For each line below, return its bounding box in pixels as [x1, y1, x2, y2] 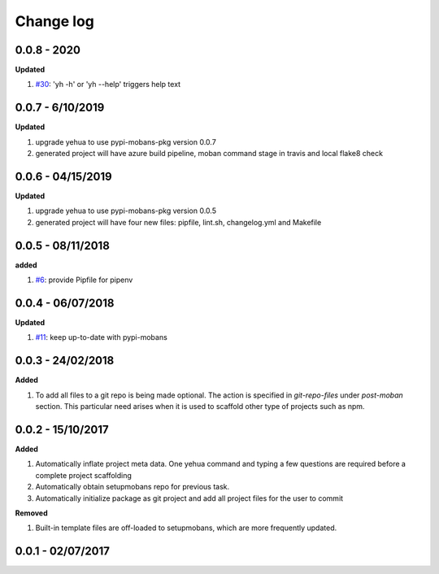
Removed [15, 508, 48, 518]
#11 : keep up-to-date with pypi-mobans [35, 333, 168, 342]
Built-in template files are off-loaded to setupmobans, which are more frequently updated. [35, 523, 337, 533]
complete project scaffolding [35, 470, 132, 480]
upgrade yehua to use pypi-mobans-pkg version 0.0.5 [35, 206, 217, 215]
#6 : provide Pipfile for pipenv [35, 275, 133, 285]
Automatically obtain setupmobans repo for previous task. [35, 482, 230, 492]
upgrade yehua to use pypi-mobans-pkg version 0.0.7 [35, 137, 217, 146]
